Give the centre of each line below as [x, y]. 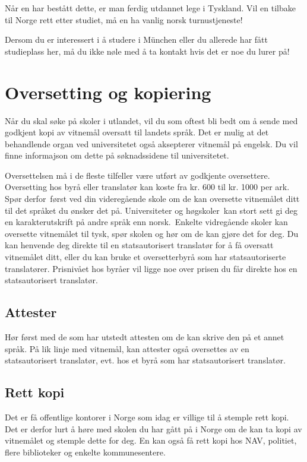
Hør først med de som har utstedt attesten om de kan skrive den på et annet [145, 337]
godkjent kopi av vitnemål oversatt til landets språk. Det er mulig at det [137, 132]
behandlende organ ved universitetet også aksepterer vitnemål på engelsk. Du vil [151, 143]
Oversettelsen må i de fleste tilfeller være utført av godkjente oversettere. [137, 175]
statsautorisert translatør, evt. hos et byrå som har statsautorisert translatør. [145, 360]
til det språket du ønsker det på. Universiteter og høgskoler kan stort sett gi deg [151, 210]
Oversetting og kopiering [108, 92]
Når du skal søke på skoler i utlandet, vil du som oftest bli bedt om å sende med [151, 120]
